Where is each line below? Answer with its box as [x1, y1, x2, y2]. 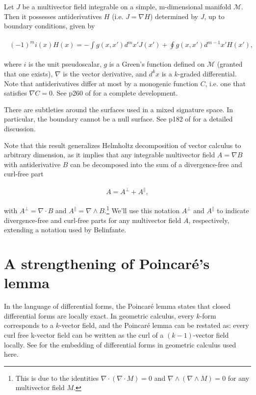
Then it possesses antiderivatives [4, 11, 102, 21]
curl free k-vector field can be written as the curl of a [4, 329, 164, 340]
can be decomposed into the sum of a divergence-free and [70, 159, 242, 169]
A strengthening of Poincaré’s [4, 253, 210, 273]
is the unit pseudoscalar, [28, 59, 102, 69]
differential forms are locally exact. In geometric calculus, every [4, 310, 194, 321]
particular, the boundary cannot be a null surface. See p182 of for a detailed [4, 114, 233, 124]
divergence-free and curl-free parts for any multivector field [4, 215, 181, 225]
